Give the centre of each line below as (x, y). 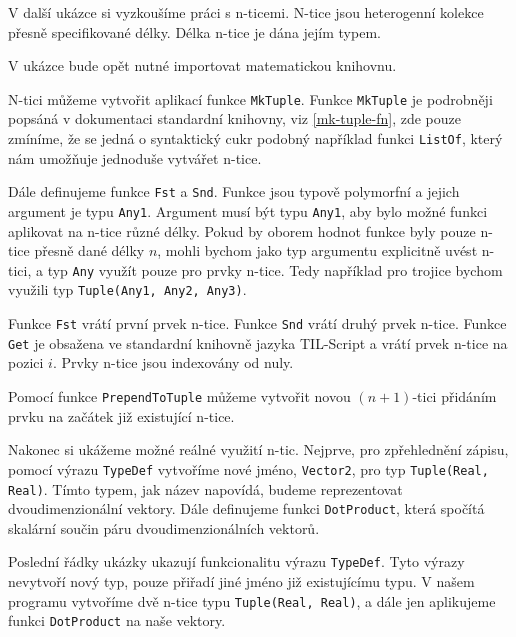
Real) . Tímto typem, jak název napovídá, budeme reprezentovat (205, 488)
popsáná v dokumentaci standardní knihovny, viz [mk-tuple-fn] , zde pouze (234, 118)
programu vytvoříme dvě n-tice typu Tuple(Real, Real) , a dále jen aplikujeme (252, 600)
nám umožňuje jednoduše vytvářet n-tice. (135, 157)
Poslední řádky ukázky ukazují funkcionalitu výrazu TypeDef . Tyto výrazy (236, 561)
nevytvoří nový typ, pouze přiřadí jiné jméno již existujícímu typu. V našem (241, 581)
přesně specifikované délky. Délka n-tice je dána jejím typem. (194, 31)
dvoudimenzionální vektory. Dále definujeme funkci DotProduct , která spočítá (246, 508)
